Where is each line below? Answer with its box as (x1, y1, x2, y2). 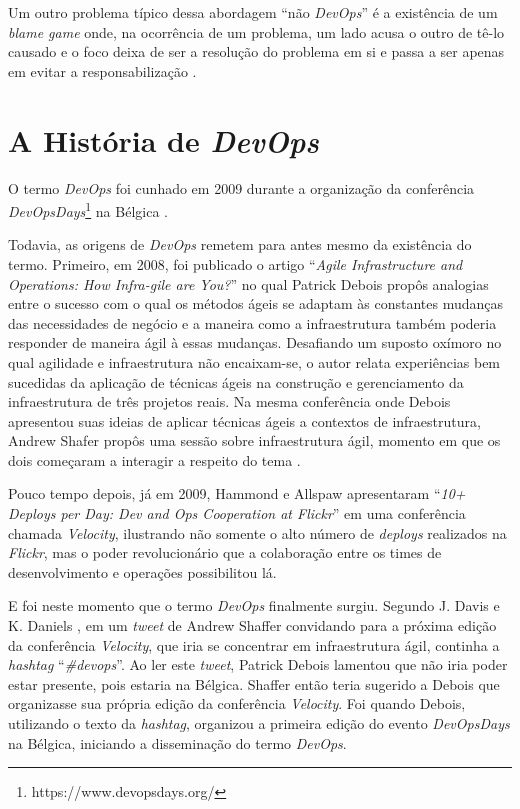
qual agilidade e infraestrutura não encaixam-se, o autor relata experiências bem (8, 351, 501, 372)
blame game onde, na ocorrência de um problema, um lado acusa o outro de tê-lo (8, 21, 505, 42)
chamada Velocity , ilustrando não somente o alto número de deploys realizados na (8, 522, 507, 543)
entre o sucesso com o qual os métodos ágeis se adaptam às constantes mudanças (8, 293, 504, 314)
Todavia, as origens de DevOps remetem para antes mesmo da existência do (8, 234, 472, 255)
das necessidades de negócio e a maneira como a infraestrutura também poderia (8, 312, 497, 333)
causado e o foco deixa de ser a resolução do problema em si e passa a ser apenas (8, 41, 505, 62)
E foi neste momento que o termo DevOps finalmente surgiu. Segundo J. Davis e (8, 595, 500, 616)
